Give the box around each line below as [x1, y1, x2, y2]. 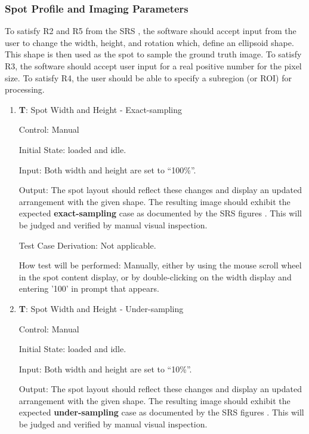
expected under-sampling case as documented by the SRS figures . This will [18, 406, 304, 418]
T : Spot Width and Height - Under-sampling [18, 302, 184, 314]
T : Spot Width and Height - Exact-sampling [18, 103, 183, 115]
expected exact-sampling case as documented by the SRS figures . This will [18, 207, 302, 219]
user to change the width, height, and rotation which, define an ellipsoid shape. [5, 36, 294, 48]
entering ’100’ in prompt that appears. [18, 282, 159, 295]
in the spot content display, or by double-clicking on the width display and [18, 270, 292, 283]
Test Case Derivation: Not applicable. [18, 239, 156, 251]
